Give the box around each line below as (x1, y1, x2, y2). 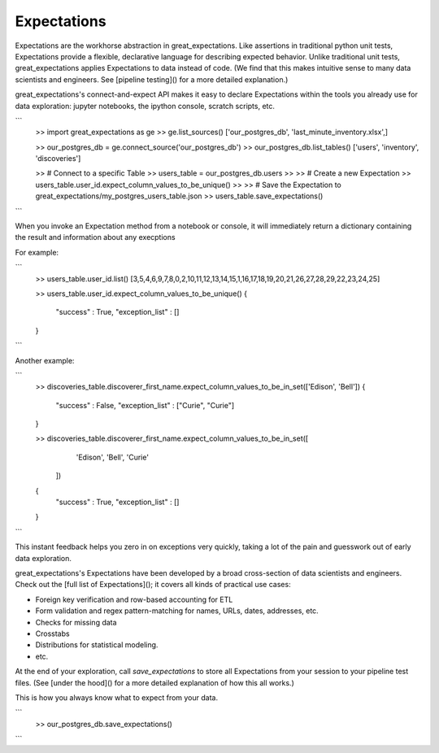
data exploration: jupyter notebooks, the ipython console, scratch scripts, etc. (15, 101, 276, 111)
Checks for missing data (35, 617, 117, 627)
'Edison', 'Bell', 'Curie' (76, 452, 150, 462)
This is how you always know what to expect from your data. (15, 692, 219, 703)
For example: (15, 247, 59, 257)
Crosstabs (35, 629, 70, 638)
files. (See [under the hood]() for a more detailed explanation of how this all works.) (15, 677, 294, 687)
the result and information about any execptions (15, 233, 176, 242)
